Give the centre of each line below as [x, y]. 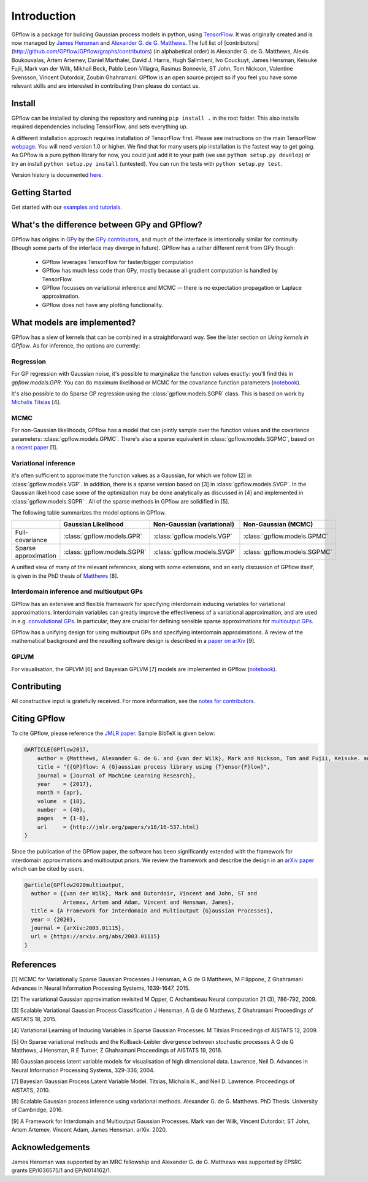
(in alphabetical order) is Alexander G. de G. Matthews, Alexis [231, 52]
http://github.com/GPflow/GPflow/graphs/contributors [82, 52]
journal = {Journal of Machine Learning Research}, [117, 776]
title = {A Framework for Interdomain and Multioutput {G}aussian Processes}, [152, 911]
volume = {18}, [61, 801]
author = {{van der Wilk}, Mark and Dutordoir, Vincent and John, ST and [144, 894]
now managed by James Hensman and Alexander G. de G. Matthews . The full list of [117, 42]
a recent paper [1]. [35, 448]
